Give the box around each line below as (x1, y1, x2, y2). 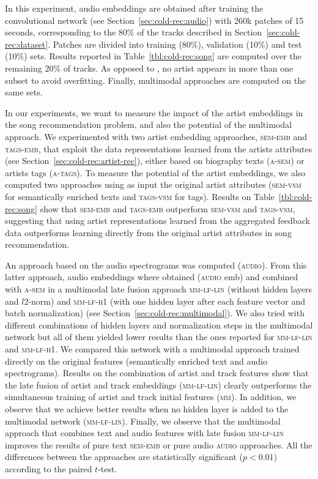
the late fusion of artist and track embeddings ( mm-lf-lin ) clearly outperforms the (5, 378, 312, 391)
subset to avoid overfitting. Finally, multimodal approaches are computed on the (5, 73, 306, 86)
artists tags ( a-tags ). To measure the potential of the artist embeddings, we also (5, 166, 306, 179)
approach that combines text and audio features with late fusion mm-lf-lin (5, 426, 284, 439)
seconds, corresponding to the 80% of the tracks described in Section (5, 26, 262, 39)
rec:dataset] (5, 37, 48, 50)
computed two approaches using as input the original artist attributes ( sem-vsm (5, 178, 301, 191)
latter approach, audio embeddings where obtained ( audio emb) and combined (5, 270, 298, 283)
